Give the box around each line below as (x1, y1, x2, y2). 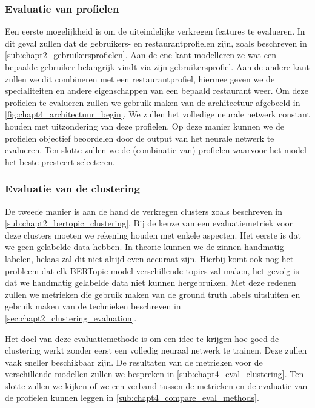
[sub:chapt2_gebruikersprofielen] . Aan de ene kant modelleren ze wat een (5, 48, 276, 61)
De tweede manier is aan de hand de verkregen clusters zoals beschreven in (5, 205, 283, 217)
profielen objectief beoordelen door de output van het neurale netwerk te (5, 131, 274, 144)
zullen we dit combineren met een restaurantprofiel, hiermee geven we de (5, 72, 275, 85)
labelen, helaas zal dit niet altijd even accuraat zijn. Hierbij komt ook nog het (5, 252, 294, 265)
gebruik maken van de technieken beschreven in (5, 300, 181, 312)
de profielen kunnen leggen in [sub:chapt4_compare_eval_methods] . (5, 391, 259, 404)
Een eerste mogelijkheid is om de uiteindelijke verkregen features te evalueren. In (5, 25, 305, 38)
